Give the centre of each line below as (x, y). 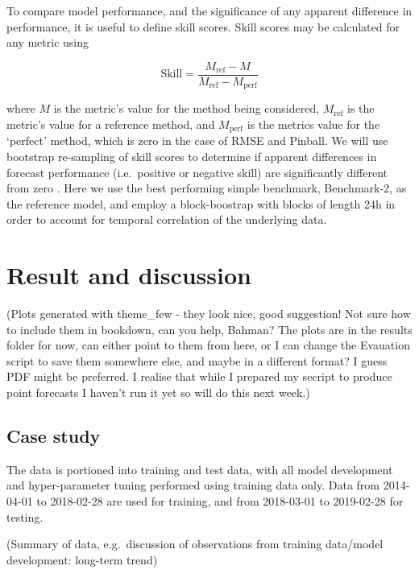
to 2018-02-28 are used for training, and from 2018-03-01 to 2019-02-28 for (220, 500)
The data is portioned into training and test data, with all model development (200, 469)
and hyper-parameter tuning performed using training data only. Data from (193, 485)
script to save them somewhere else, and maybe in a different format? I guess (197, 360)
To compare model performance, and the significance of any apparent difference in (209, 10)
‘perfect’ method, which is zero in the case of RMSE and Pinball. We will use (197, 140)
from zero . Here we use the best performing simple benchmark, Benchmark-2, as (207, 188)
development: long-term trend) (82, 559)
